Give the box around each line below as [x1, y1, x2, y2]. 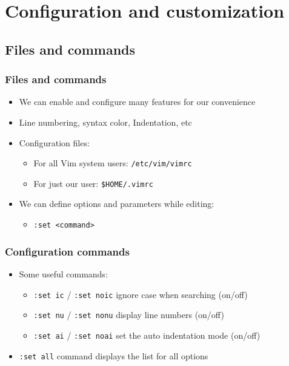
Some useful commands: [19, 267, 108, 280]
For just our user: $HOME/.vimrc [33, 177, 153, 189]
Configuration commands [5, 243, 130, 259]
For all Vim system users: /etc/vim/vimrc [33, 157, 192, 169]
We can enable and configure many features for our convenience [19, 95, 256, 108]
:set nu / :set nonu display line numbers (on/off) [33, 308, 224, 321]
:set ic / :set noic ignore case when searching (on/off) [33, 288, 248, 300]
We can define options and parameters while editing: [19, 197, 214, 210]
